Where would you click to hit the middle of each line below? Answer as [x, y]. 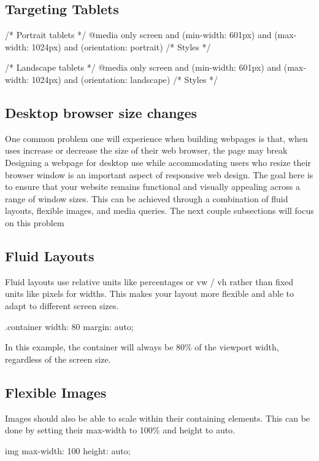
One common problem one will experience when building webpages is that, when [156, 138]
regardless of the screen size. [58, 359]
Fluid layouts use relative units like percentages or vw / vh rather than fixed [149, 281]
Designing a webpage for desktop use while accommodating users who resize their [158, 162]
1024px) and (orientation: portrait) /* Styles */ [121, 46]
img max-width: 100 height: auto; [68, 450]
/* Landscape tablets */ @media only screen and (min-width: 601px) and [143, 67]
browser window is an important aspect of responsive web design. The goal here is [159, 174]
